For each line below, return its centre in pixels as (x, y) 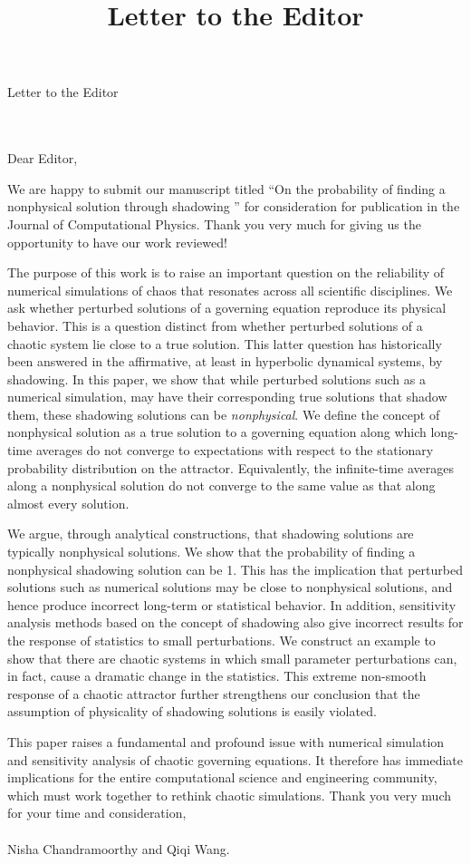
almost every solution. (68, 503)
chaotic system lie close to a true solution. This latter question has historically (225, 343)
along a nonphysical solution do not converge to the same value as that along (221, 485)
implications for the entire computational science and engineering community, (222, 777)
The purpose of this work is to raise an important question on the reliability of (226, 272)
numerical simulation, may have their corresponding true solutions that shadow (227, 397)
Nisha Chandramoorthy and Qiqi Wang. (119, 848)
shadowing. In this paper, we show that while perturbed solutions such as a (216, 379)
